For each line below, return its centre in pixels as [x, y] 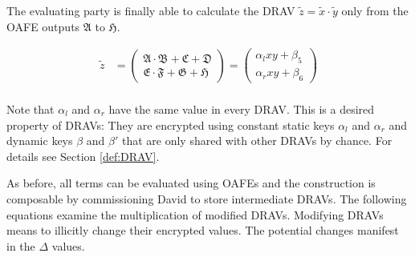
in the [21, 245]
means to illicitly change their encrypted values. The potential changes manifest [203, 230]
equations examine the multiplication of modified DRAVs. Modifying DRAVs [195, 214]
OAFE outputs [43, 26]
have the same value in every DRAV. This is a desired [242, 108]
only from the [375, 10]
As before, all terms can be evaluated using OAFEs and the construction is [191, 183]
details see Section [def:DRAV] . [83, 156]
